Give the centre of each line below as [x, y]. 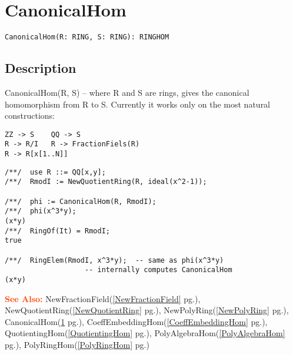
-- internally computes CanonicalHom [159, 270]
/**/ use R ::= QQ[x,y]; [55, 172]
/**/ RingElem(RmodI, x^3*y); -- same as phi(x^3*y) [114, 260]
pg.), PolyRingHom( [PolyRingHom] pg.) [77, 344]
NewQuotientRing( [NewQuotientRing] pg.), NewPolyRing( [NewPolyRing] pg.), [147, 310]
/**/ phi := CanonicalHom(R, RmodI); [81, 201]
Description [41, 68]
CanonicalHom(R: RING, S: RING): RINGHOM [87, 37]
